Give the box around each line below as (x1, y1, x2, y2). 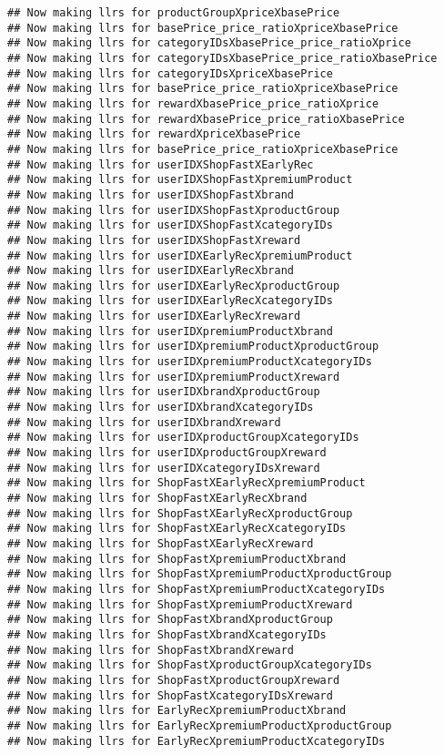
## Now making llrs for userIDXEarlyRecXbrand (7, 264, 294, 278)
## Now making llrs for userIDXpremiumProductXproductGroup (7, 340, 379, 353)
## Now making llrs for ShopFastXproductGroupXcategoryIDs (7, 658, 372, 672)
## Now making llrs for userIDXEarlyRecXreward (7, 310, 301, 323)
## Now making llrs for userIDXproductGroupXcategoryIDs (7, 431, 359, 444)
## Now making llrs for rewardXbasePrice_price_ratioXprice (7, 97, 379, 110)
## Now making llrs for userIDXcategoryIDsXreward (7, 461, 320, 474)
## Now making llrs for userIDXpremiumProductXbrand (7, 324, 333, 338)
